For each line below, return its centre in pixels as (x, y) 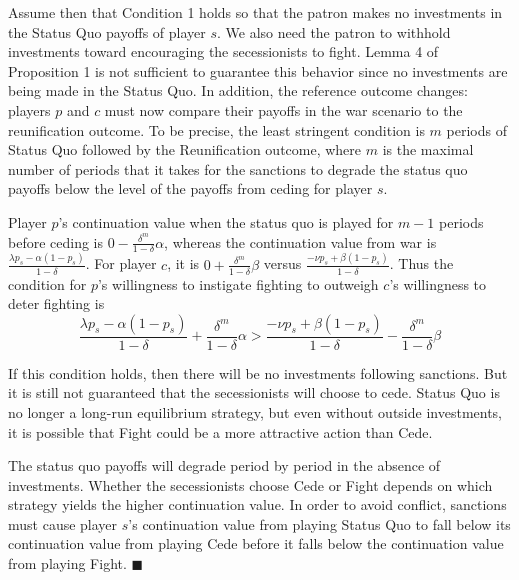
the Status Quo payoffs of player (107, 31)
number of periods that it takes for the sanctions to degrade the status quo (238, 168)
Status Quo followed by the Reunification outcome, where (185, 149)
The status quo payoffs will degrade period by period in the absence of (224, 465)
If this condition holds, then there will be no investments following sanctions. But (258, 372)
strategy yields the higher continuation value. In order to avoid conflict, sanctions (257, 504)
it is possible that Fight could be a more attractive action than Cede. (220, 431)
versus (282, 263)
